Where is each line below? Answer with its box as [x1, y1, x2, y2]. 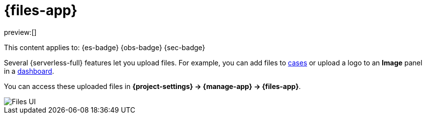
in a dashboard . [4, 66, 55, 75]
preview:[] [4, 28, 37, 36]
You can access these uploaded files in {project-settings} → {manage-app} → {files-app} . [4, 82, 301, 90]
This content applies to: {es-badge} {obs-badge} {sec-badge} [4, 43, 205, 52]
